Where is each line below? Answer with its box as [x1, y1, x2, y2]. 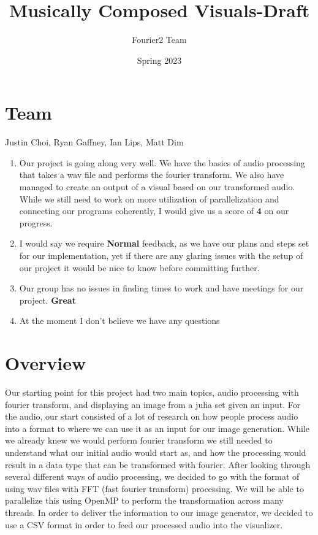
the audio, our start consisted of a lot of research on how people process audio [5, 410, 298, 423]
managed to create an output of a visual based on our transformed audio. [19, 180, 295, 193]
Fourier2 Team [132, 33, 187, 46]
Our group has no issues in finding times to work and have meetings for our [19, 282, 304, 294]
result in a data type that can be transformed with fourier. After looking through [5, 458, 311, 471]
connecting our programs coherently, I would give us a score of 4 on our [19, 204, 289, 217]
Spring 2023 [137, 53, 182, 66]
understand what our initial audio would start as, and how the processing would [5, 446, 306, 459]
